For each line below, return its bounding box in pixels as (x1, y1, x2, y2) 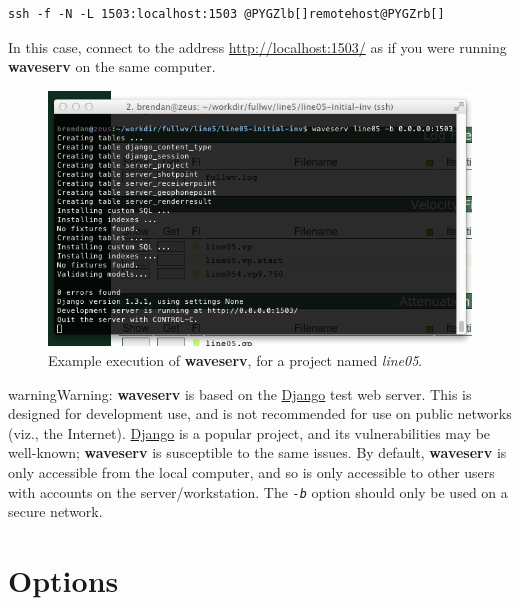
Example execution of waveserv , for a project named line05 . (48, 349, 423, 370)
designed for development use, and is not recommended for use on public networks (8, 403, 512, 424)
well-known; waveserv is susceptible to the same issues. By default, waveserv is (8, 442, 507, 463)
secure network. (8, 501, 103, 522)
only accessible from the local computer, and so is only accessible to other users (8, 461, 495, 482)
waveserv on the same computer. (8, 56, 216, 77)
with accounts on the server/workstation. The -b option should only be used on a (8, 481, 508, 502)
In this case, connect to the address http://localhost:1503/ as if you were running (8, 36, 507, 57)
